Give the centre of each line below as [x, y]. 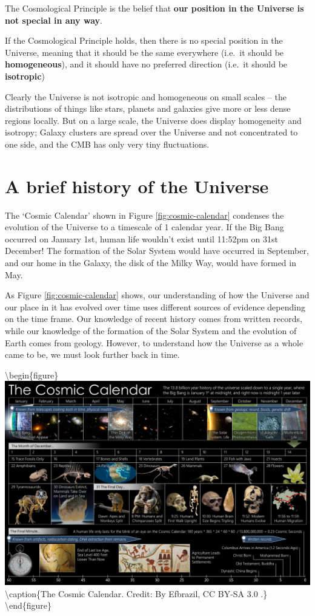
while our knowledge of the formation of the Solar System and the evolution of [151, 330]
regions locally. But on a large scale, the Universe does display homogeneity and [153, 120]
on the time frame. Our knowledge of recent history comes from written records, [154, 319]
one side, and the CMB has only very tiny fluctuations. [107, 144]
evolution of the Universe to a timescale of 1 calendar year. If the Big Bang [144, 227]
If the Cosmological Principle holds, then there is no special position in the [144, 40]
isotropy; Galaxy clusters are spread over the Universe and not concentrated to [151, 132]
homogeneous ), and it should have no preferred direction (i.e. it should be [146, 64]
